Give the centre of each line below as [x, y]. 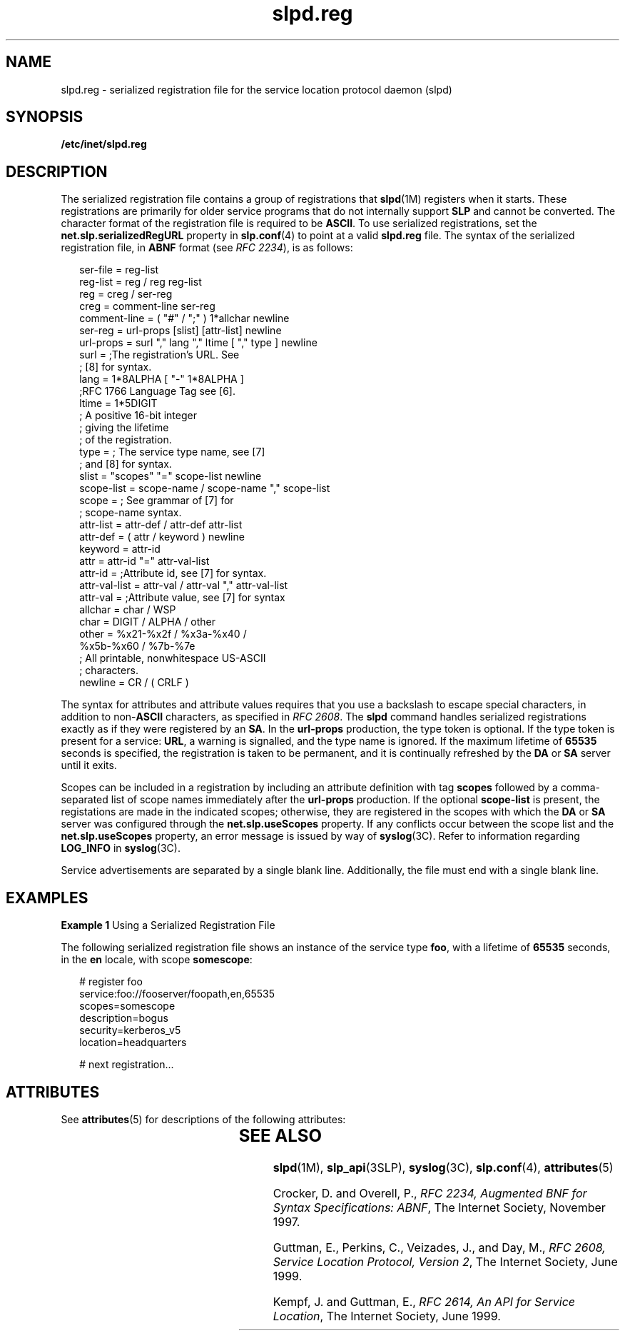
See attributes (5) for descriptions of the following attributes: [203, 1119]
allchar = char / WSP [128, 610]
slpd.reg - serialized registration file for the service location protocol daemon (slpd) [256, 89]
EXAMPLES [47, 898]
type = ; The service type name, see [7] [172, 452]
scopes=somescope [127, 1006]
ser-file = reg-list [119, 270]
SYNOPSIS [45, 117]
